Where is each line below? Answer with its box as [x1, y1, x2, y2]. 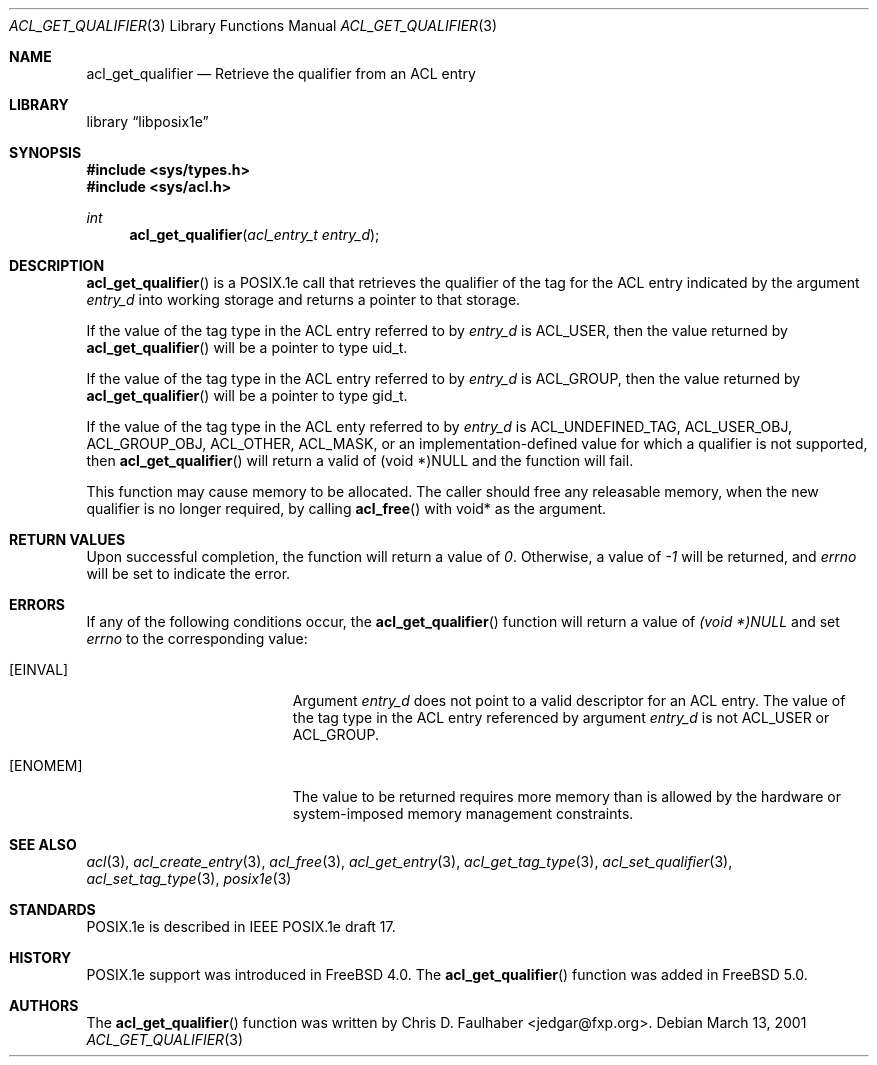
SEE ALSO [9, 836, 77, 853]
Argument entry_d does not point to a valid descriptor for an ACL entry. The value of [292, 692, 846, 709]
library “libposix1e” [86, 113, 209, 130]
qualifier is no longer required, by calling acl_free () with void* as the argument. [86, 500, 607, 517]
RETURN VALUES [9, 531, 126, 548]
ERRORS [9, 596, 66, 613]
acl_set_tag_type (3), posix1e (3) [86, 870, 292, 887]
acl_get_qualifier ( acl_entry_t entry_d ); [129, 226, 380, 243]
